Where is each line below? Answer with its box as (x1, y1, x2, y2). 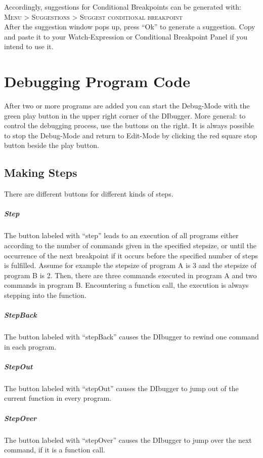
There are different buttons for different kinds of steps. (4, 188, 173, 199)
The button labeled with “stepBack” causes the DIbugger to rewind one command (4, 331, 259, 342)
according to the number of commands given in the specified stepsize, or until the (4, 240, 256, 251)
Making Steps (4, 165, 77, 180)
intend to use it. (4, 41, 54, 52)
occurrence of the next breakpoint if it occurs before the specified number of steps (4, 250, 258, 260)
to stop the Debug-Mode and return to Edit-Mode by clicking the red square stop (4, 130, 257, 140)
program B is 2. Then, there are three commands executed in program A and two (4, 270, 257, 280)
